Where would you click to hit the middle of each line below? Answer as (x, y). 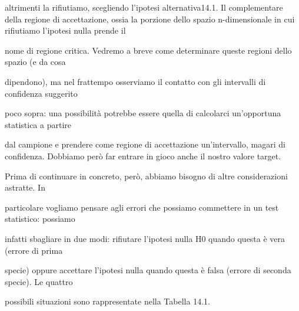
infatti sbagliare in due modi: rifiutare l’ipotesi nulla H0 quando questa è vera (145, 238)
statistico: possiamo (40, 219)
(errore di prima (34, 250)
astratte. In (25, 187)
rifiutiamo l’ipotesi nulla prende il (65, 30)
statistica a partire (38, 124)
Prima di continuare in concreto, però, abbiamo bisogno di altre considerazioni (146, 176)
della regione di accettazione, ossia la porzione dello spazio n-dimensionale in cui (150, 19)
